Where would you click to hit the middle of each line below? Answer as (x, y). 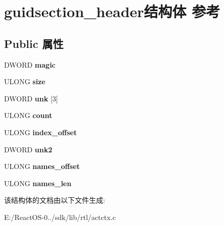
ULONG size (25, 81)
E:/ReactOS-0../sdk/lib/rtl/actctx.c (60, 217)
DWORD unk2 (28, 149)
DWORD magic (30, 64)
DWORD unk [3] (31, 98)
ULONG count (28, 115)
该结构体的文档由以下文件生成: (55, 200)
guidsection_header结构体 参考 (112, 11)
